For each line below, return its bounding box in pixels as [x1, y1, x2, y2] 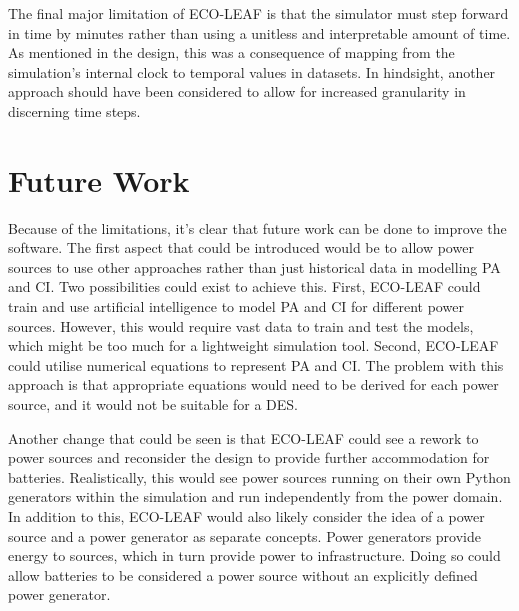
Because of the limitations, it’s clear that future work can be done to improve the [8, 217, 507, 238]
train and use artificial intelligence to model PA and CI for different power [8, 296, 464, 317]
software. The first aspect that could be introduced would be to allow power [8, 237, 474, 258]
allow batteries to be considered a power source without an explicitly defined [8, 564, 478, 585]
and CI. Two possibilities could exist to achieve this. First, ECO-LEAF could [8, 276, 481, 297]
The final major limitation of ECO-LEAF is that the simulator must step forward [8, 3, 509, 23]
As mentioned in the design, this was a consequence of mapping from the [8, 42, 455, 63]
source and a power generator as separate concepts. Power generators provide [8, 525, 481, 546]
